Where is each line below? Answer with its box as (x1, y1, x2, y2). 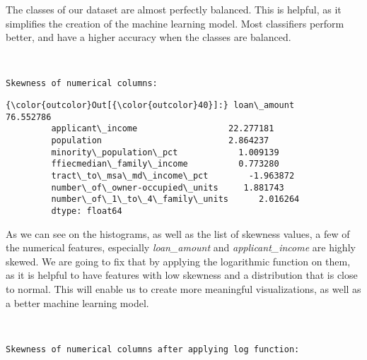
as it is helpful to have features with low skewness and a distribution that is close (6, 268, 358, 282)
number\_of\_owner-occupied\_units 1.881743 (51, 182, 284, 193)
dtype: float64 (51, 205, 122, 216)
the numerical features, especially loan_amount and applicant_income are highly (6, 240, 356, 255)
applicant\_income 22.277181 (51, 124, 274, 134)
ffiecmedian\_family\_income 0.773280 (51, 159, 279, 169)
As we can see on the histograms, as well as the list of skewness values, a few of (6, 226, 350, 241)
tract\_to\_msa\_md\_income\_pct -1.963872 (51, 170, 295, 181)
